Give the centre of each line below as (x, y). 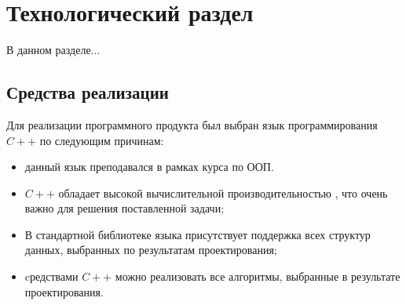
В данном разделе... (53, 50)
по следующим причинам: (102, 140)
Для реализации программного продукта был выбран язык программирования (192, 124)
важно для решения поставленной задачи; (124, 208)
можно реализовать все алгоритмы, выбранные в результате (258, 276)
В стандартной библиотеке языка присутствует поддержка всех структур (198, 234)
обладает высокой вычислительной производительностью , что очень (223, 192)
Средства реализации (88, 92)
